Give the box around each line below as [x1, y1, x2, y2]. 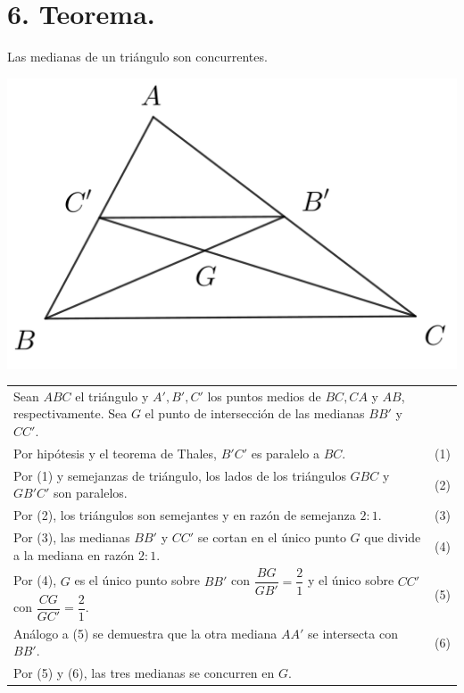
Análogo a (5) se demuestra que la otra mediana [13, 623, 278, 642]
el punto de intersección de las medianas [145, 404, 365, 423]
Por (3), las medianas [13, 528, 130, 547]
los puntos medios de [207, 386, 321, 405]
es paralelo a [251, 443, 320, 462]
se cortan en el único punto [197, 528, 346, 547]
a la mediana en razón [13, 545, 135, 564]
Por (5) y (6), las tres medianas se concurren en [13, 664, 275, 682]
